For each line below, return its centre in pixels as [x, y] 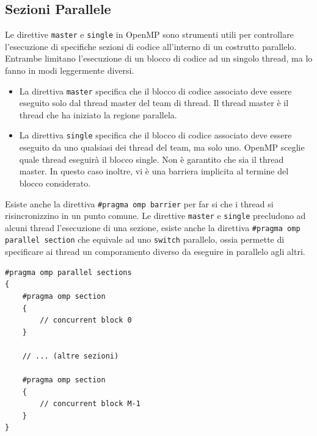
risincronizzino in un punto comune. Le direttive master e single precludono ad [155, 216]
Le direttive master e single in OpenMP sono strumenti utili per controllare [149, 34]
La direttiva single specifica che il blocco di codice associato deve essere [155, 135]
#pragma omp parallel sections [68, 272]
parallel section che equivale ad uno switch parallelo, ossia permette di [145, 239]
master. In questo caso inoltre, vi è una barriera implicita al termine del [154, 171]
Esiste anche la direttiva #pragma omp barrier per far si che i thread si [139, 203]
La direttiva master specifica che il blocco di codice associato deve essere [155, 91]
